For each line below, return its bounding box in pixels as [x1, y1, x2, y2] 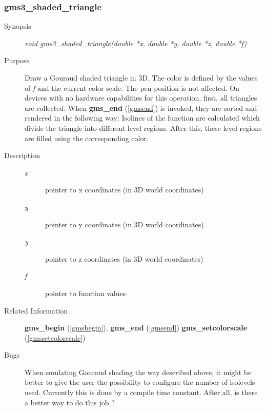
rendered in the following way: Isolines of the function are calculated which [25, 112, 260, 123]
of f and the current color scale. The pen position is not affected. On [25, 82, 239, 93]
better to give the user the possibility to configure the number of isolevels [25, 377, 255, 387]
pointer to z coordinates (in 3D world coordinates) [45, 253, 203, 264]
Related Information [4, 305, 68, 316]
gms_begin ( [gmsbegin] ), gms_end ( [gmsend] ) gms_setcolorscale [25, 322, 248, 333]
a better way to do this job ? [25, 397, 115, 407]
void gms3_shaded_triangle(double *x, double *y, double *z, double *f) [25, 37, 247, 48]
